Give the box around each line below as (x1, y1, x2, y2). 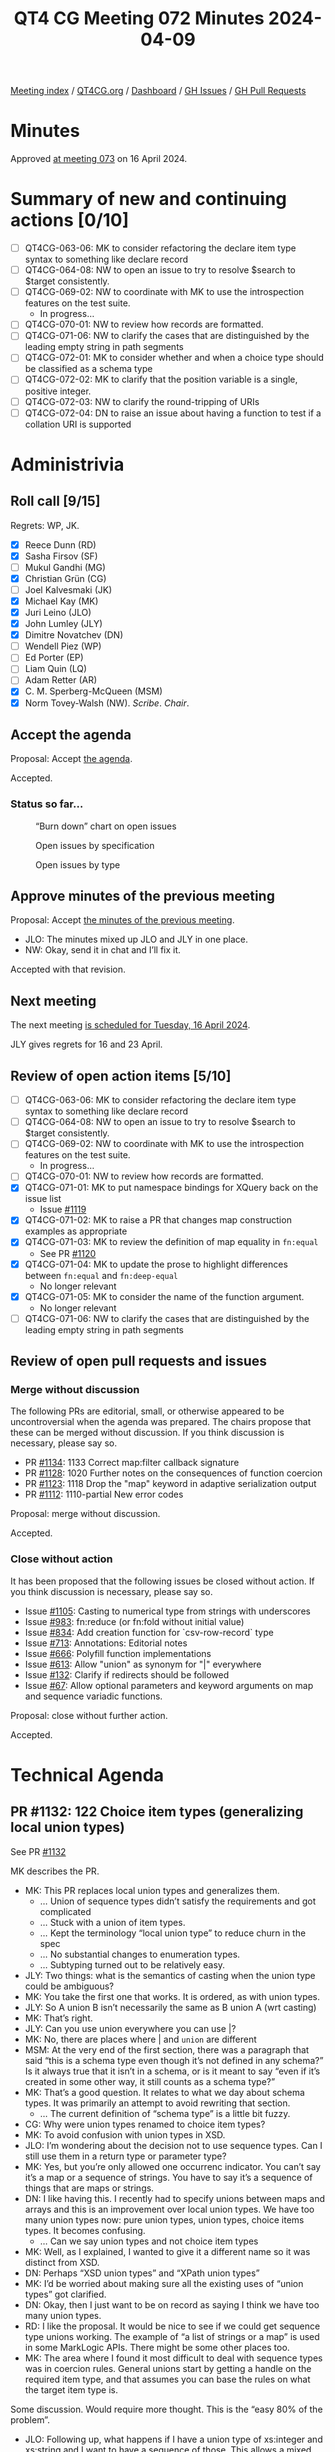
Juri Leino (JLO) (24, 607, 92, 618)
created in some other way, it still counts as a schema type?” (24, 2075, 276, 2087)
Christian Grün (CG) (24, 572, 107, 584)
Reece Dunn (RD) (24, 538, 97, 551)
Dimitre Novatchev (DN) (24, 629, 124, 641)
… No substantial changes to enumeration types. (39, 1948, 241, 1960)
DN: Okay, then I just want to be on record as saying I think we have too (24, 2298, 320, 2311)
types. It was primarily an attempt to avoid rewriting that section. (24, 2097, 291, 2109)
